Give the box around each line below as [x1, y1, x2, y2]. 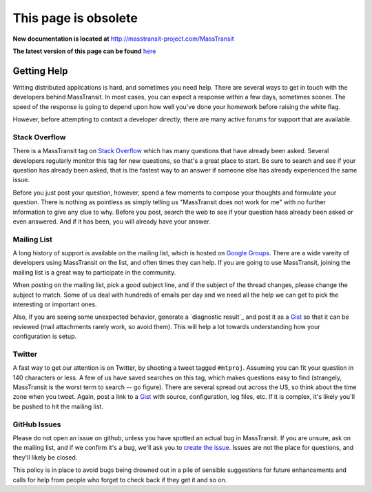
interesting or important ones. [12, 300, 97, 308]
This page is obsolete [12, 10, 138, 26]
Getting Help [12, 65, 68, 77]
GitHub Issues [12, 420, 61, 429]
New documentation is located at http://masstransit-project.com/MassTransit [12, 35, 234, 43]
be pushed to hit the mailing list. [12, 402, 103, 411]
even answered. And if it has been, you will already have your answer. [12, 217, 211, 226]
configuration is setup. [12, 332, 77, 341]
